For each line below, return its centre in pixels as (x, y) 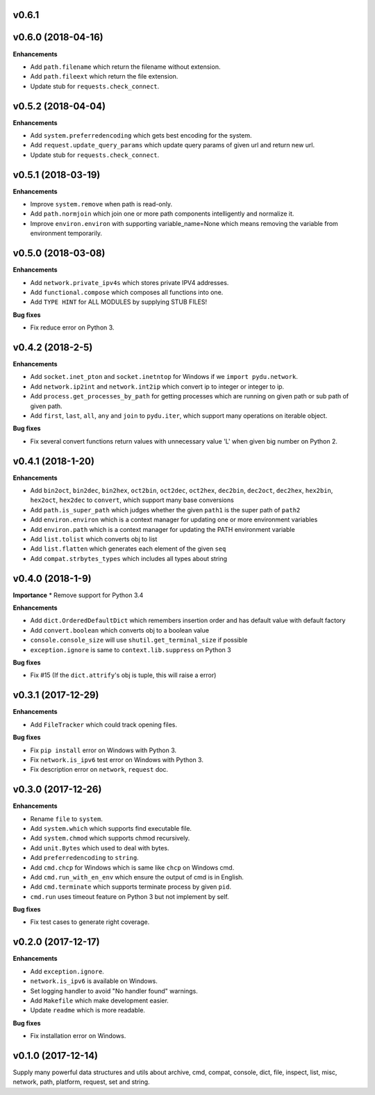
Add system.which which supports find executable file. (111, 828)
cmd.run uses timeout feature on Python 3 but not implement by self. (130, 896)
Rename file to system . (67, 819)
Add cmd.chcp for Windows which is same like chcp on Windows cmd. (132, 867)
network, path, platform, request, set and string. (81, 1082)
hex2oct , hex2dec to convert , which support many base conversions (132, 500)
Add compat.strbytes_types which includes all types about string (129, 558)
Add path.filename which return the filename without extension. (125, 67)
